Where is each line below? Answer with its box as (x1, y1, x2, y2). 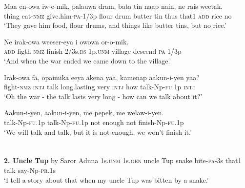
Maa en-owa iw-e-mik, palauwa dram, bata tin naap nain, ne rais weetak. (4, 1, 223, 11)
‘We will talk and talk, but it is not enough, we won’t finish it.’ (4, 126, 192, 137)
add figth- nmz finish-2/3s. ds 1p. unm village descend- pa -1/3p (4, 46, 182, 56)
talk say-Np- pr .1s (4, 165, 56, 175)
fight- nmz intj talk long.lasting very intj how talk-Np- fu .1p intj (4, 82, 195, 92)
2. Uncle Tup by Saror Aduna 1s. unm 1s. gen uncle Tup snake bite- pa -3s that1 (4, 155, 242, 166)
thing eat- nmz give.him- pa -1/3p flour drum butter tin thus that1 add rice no (4, 10, 232, 21)
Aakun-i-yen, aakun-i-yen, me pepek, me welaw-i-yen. (4, 107, 164, 118)
